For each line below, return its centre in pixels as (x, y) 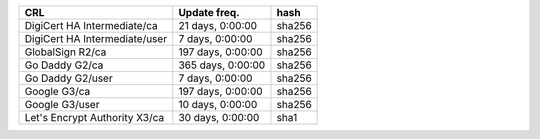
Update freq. (209, 12)
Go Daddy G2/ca (64, 65)
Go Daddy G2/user (69, 78)
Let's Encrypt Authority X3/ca (94, 117)
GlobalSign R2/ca (65, 52)
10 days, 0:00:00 (218, 104)
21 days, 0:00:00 (218, 25)
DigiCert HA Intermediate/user (96, 38)
